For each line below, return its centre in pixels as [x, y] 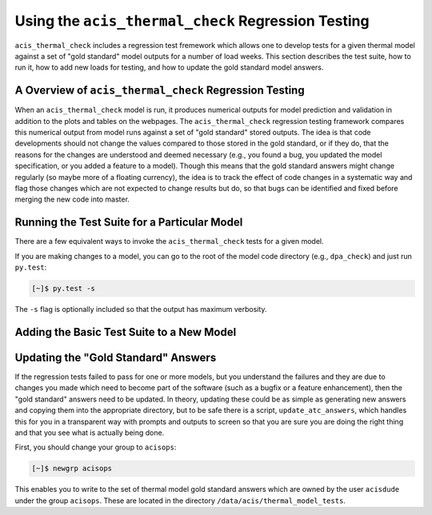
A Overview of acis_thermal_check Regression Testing [160, 91]
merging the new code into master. [72, 199]
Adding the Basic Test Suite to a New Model [126, 332]
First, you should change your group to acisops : [96, 447]
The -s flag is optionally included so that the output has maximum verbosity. [141, 309]
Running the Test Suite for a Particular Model [129, 223]
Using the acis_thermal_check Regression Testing [192, 21]
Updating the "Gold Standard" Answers [116, 357]
